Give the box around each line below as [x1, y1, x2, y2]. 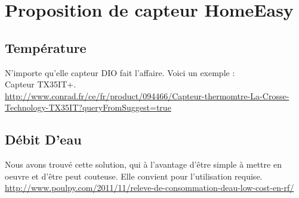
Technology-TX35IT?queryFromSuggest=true [5, 101, 171, 114]
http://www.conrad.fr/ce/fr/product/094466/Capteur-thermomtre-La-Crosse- [5, 89, 289, 102]
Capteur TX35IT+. [5, 78, 76, 90]
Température [5, 38, 87, 56]
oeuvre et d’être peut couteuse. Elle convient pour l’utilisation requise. [5, 169, 263, 182]
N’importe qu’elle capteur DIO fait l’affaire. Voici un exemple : [5, 66, 235, 78]
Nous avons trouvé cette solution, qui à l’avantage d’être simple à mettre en [5, 158, 282, 171]
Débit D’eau [5, 130, 82, 149]
